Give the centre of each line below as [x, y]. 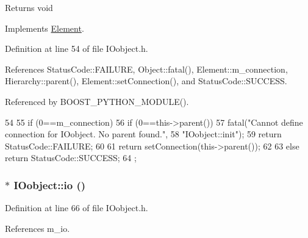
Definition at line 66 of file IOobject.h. [77, 208]
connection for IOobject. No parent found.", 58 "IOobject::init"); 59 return [143, 134]
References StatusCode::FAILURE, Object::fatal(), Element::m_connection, [146, 69]
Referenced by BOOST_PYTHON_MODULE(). [97, 101]
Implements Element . [45, 28]
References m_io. [38, 228]
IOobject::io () [50, 185]
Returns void [29, 7]
